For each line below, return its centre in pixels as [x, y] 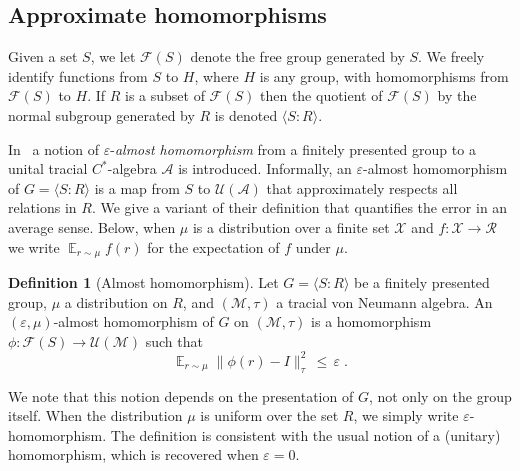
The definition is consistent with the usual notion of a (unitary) [305, 434]
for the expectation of [213, 246]
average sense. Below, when [92, 226]
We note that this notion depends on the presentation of [181, 395]
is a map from [137, 187]
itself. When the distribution [95, 415]
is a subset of [165, 95]
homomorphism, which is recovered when [133, 454]
